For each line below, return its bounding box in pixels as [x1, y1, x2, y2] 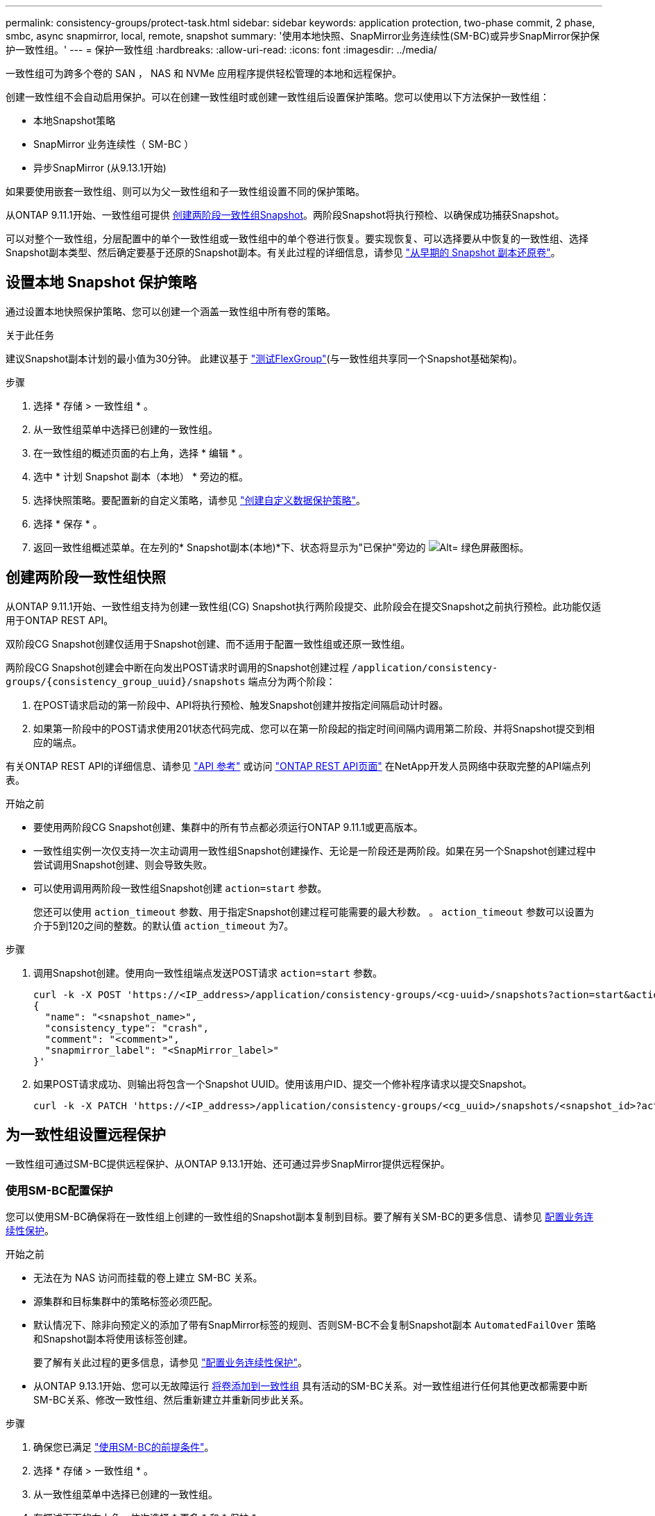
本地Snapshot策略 [33, 115, 116, 126]
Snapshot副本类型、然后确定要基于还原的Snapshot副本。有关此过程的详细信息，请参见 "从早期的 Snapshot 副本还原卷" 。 [6, 246, 561, 258]
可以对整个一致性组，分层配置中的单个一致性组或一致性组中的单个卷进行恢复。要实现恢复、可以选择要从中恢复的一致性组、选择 [6, 233, 588, 244]
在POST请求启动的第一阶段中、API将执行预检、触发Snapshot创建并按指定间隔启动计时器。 [33, 698, 449, 711]
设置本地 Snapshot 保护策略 [6, 273, 197, 292]
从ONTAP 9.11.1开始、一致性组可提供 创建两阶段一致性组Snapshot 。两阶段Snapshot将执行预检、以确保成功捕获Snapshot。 [6, 209, 565, 221]
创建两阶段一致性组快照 [6, 568, 166, 587]
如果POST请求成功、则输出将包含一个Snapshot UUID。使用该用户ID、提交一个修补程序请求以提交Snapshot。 [33, 1077, 532, 1090]
